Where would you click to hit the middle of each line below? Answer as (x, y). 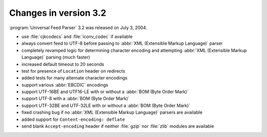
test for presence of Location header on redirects (73, 71)
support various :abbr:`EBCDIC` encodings (65, 85)
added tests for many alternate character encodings (75, 78)
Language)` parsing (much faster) (56, 57)
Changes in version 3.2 (58, 13)
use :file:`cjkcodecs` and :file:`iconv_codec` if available (77, 36)
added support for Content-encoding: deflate (73, 119)
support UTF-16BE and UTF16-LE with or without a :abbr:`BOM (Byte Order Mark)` (105, 92)
